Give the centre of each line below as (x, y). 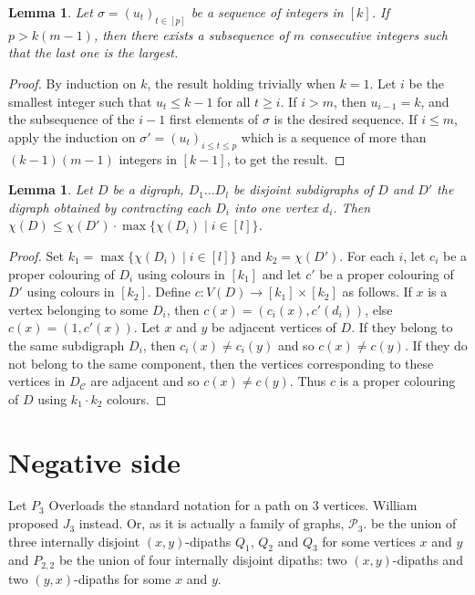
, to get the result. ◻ (286, 158)
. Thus (308, 381)
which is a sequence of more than (334, 136)
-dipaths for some (123, 578)
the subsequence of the (72, 119)
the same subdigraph (67, 344)
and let (282, 273)
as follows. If (377, 292)
